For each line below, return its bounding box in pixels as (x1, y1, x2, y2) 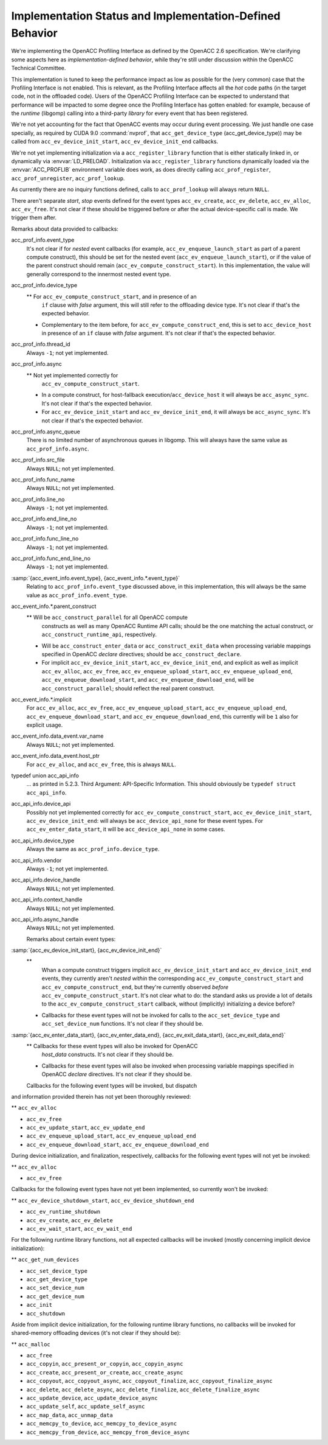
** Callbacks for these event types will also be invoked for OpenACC (26, 1042, 198, 1049)
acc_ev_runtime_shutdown (26, 1208, 100, 1216)
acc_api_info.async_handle (11, 915, 79, 923)
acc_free (26, 1352, 53, 1359)
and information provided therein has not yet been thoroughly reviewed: (11, 1093, 191, 1100)
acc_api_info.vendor (11, 856, 62, 864)
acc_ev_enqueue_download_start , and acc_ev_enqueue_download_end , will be (41, 676, 255, 684)
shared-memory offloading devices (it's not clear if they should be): (11, 1329, 181, 1337)
